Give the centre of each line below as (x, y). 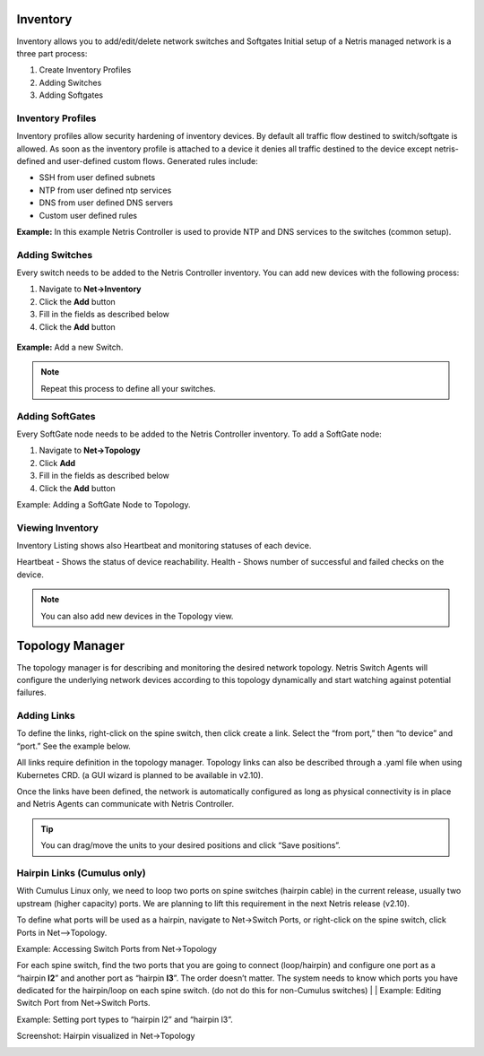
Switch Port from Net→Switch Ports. (84, 1003)
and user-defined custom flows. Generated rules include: (153, 161)
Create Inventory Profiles (85, 70)
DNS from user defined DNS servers (106, 203)
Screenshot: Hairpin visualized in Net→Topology (106, 1036)
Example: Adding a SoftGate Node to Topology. (104, 504)
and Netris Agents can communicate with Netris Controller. (125, 804)
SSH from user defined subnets (97, 177)
